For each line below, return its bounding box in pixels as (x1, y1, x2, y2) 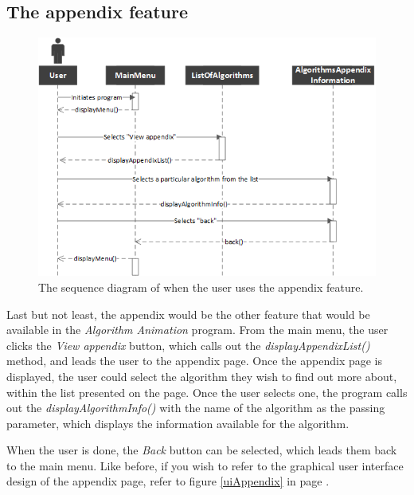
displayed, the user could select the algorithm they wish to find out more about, (6, 367, 397, 384)
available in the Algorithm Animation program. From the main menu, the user (6, 321, 389, 338)
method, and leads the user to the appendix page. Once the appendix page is (6, 352, 383, 369)
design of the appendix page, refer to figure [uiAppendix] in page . (6, 473, 330, 489)
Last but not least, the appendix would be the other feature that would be (6, 305, 370, 322)
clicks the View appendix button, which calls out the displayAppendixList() (6, 336, 370, 353)
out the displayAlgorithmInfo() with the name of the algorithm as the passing (6, 399, 385, 416)
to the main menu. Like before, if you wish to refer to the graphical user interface (6, 457, 404, 473)
